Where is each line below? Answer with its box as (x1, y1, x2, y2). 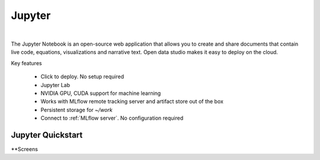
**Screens (11, 145, 39, 152)
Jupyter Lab (40, 81, 71, 88)
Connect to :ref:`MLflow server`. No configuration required (40, 114, 184, 121)
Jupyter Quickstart (11, 130, 83, 140)
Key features (11, 59, 42, 66)
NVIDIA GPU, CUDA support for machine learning (40, 89, 161, 97)
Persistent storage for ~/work (40, 106, 113, 113)
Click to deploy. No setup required (40, 73, 124, 80)
